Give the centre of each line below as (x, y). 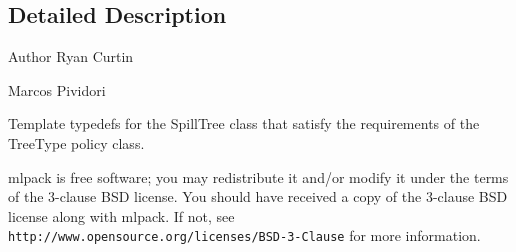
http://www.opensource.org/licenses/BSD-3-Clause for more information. (244, 235)
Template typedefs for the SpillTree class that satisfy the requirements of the (244, 123)
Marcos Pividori (57, 89)
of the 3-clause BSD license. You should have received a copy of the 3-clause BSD (258, 196)
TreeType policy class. (76, 142)
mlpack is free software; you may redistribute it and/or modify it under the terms (258, 176)
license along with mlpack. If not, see (121, 215)
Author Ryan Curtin (71, 56)
